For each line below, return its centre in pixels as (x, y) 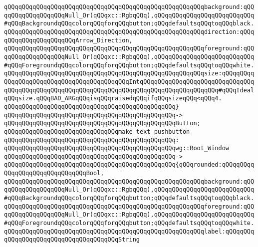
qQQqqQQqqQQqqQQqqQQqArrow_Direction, (68, 40)
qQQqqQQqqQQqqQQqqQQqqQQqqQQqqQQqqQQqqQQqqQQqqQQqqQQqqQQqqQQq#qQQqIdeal (129, 90)
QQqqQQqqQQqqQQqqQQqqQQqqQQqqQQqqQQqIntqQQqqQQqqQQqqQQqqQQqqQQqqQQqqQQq (129, 82)
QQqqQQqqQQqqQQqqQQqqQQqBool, (54, 173)
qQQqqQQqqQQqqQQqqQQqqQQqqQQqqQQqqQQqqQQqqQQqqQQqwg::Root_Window (117, 148)
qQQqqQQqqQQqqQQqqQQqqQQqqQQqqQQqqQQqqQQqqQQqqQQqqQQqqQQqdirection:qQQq (129, 32)
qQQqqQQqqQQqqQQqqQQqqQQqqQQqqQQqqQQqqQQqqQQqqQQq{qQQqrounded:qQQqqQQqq (129, 165)
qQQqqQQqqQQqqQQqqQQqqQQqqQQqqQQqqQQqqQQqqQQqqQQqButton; (102, 123)
